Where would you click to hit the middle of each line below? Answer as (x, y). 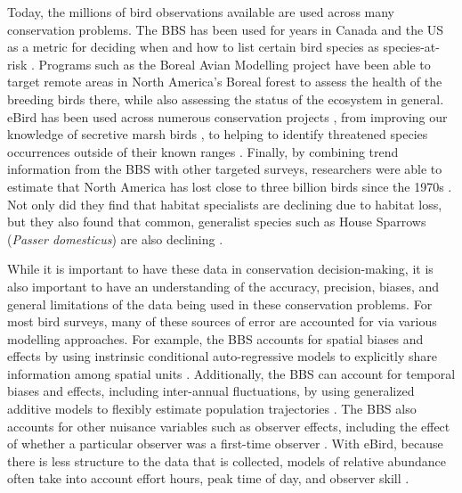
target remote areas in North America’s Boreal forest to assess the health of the (225, 82)
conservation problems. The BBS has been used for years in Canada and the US (226, 29)
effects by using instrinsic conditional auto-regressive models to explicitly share (222, 356)
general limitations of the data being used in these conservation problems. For (220, 304)
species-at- (411, 47)
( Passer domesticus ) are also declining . (115, 238)
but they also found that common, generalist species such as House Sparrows (217, 222)
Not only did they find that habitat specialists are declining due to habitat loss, (225, 204)
